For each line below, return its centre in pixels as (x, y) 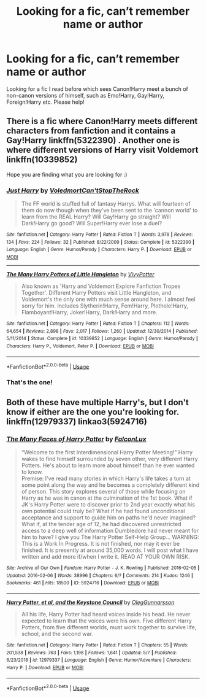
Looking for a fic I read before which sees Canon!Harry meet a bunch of (97, 89)
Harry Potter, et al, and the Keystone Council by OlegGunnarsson (90, 602)
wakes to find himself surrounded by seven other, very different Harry (109, 459)
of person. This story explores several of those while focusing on (103, 491)
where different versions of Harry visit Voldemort (102, 150)
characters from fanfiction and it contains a (91, 131)
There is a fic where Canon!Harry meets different (102, 121)
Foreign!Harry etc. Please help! (45, 102)
